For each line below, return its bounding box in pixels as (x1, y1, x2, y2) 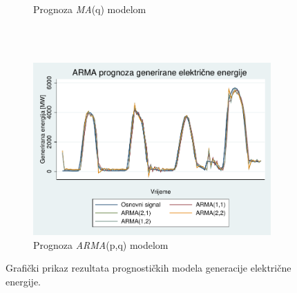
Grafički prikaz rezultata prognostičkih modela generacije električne (6, 261, 291, 275)
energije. (6, 274, 41, 288)
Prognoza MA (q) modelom (33, 2, 146, 16)
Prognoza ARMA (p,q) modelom (33, 237, 169, 252)
